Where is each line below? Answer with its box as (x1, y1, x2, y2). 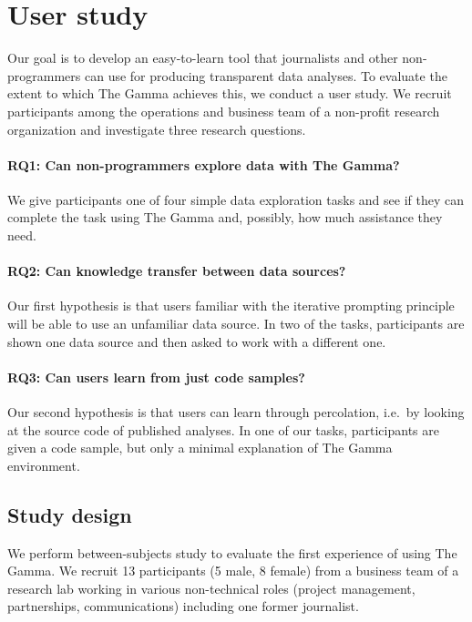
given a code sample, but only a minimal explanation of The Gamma (7, 438, 393, 457)
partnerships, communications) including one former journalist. (7, 597, 359, 616)
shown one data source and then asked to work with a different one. (7, 331, 386, 351)
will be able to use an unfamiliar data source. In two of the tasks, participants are (7, 314, 465, 333)
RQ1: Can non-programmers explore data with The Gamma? (7, 155, 400, 174)
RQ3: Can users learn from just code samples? (7, 367, 305, 386)
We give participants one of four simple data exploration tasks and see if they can (7, 189, 465, 209)
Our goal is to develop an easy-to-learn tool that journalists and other (7, 48, 398, 67)
